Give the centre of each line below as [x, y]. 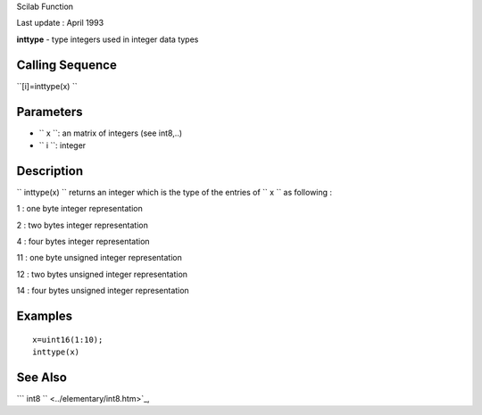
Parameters [50, 112]
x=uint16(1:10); [68, 340]
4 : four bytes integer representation [83, 242]
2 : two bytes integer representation [83, 225]
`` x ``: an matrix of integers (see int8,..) [111, 133]
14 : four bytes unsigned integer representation [103, 291]
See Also [42, 377]
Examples [45, 316]
